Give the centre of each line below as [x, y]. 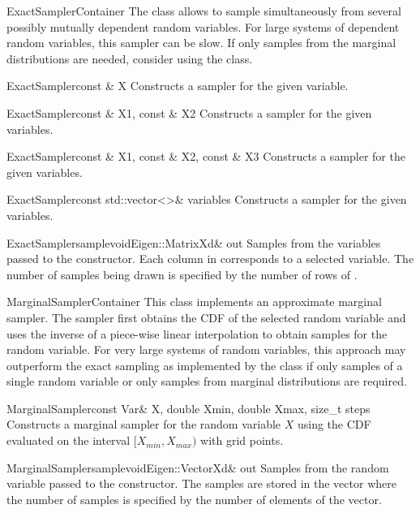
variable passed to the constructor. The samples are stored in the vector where [201, 483]
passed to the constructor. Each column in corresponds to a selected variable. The [210, 259]
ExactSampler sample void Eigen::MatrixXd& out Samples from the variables [194, 242]
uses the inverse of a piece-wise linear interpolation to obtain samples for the [197, 333]
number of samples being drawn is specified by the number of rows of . [182, 274]
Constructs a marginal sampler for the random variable [144, 424]
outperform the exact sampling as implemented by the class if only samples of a [205, 365]
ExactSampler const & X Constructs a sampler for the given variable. [178, 86]
